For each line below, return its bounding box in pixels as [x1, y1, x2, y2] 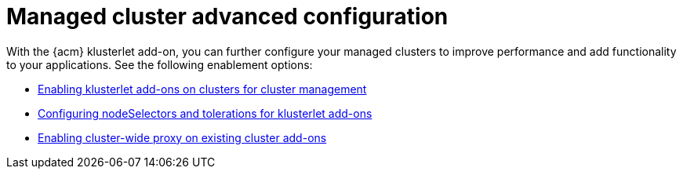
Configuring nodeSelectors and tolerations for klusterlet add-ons [38, 106, 372, 120]
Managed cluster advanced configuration [6, 3, 449, 30]
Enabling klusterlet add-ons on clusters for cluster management [38, 82, 367, 96]
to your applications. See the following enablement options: [6, 57, 313, 71]
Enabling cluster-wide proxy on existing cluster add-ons [38, 130, 327, 144]
